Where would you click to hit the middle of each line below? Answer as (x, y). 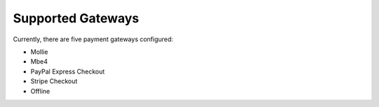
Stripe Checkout (54, 81)
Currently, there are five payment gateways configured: (93, 39)
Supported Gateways (76, 18)
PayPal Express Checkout (68, 71)
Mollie (39, 52)
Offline (40, 91)
